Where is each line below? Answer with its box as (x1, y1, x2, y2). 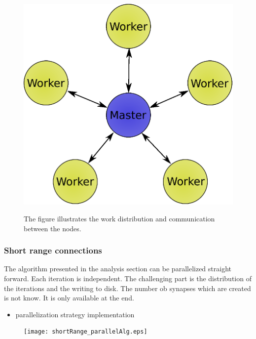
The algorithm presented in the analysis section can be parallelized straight (4, 263, 231, 274)
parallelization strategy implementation (15, 309, 135, 319)
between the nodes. (24, 223, 81, 233)
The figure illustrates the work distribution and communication (24, 213, 215, 223)
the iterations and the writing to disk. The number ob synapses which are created (4, 283, 251, 293)
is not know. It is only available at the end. (4, 293, 134, 303)
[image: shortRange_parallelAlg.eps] (24, 328, 147, 336)
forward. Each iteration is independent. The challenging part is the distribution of (4, 273, 252, 283)
